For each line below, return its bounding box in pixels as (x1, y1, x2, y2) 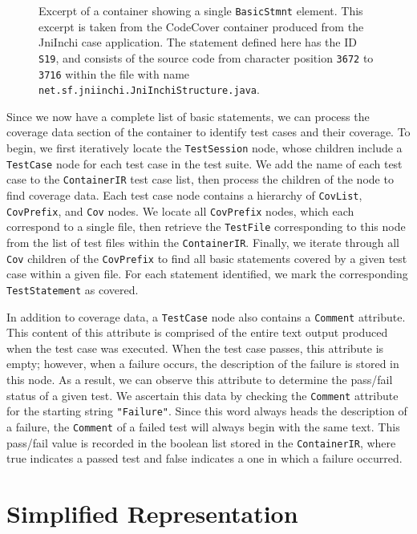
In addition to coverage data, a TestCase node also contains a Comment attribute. (6, 308, 406, 325)
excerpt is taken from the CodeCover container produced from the (38, 18, 364, 34)
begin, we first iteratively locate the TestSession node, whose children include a (6, 140, 403, 156)
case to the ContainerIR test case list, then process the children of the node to (6, 171, 394, 188)
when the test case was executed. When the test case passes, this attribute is (6, 339, 384, 356)
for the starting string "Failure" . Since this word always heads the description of (6, 403, 407, 419)
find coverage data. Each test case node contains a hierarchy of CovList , (6, 186, 362, 203)
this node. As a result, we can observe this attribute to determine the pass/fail (6, 370, 393, 387)
